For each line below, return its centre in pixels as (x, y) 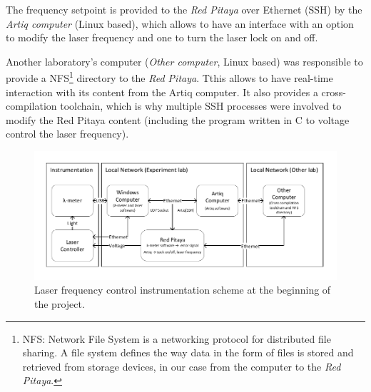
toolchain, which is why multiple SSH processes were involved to (201, 106)
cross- (334, 92)
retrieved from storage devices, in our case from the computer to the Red (182, 366)
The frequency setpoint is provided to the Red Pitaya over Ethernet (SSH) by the (184, 9)
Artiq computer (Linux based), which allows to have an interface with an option (180, 23)
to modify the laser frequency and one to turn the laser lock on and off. (162, 37)
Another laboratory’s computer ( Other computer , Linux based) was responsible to (184, 61)
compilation (31, 106)
